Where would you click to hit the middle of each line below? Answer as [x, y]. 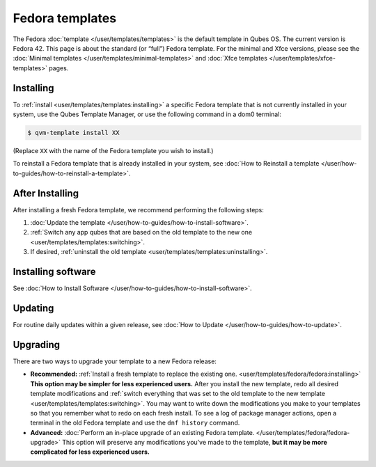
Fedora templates [65, 18]
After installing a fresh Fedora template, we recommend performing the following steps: [139, 209]
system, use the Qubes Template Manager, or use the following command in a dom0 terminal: [147, 114]
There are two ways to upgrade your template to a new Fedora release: [115, 361]
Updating [33, 308]
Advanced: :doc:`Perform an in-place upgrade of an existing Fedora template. [142, 432]
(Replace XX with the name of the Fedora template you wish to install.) [113, 150]
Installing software [54, 272]
